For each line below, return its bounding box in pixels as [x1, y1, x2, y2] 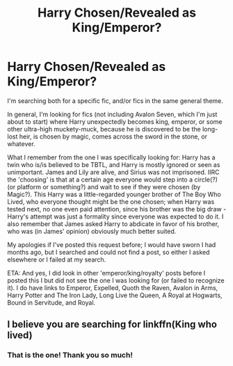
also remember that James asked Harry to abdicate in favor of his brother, [7, 219, 220, 228]
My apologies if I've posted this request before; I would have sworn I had [7, 240, 216, 248]
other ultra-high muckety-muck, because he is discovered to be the [7, 125, 201, 133]
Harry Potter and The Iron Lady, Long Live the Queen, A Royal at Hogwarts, [7, 291, 223, 299]
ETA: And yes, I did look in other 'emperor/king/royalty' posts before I [7, 269, 206, 277]
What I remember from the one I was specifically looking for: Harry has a [7, 153, 216, 161]
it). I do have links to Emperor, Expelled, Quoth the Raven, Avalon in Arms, [7, 283, 218, 292]
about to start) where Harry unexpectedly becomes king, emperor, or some [7, 117, 223, 126]
